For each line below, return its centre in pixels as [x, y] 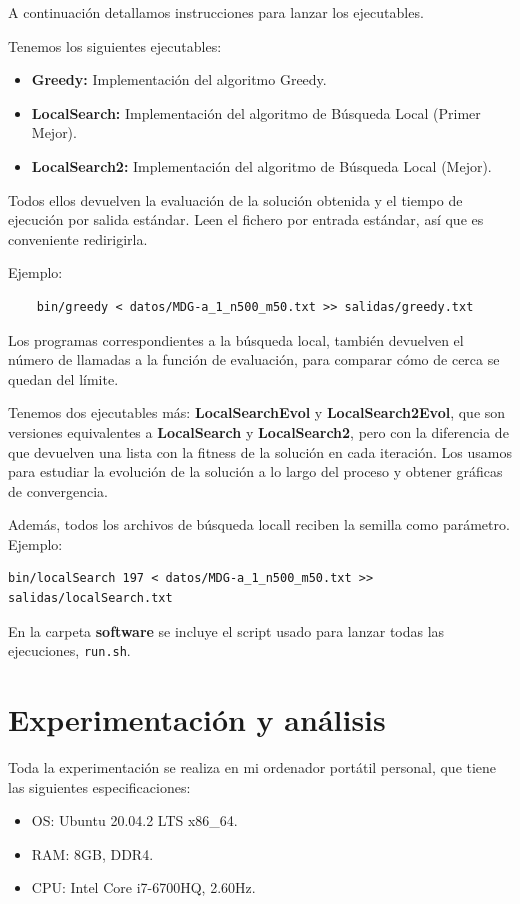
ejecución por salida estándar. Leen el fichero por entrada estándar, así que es [246, 219]
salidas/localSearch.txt [90, 598]
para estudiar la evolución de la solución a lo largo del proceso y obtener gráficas [255, 471]
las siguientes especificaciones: [99, 786]
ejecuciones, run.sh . [69, 650]
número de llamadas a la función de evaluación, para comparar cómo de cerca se [254, 359]
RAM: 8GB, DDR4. [92, 853]
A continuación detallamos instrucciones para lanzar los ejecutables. [216, 12]
